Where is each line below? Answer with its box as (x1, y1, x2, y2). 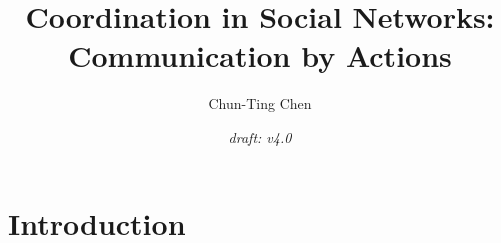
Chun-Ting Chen (208, 93, 312, 114)
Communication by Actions (68, 35, 452, 76)
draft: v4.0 (228, 126, 292, 147)
